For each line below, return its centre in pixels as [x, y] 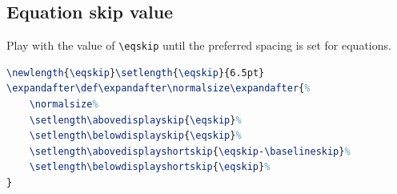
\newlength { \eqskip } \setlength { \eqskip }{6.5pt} [136, 73]
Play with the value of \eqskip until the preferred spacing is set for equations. [199, 45]
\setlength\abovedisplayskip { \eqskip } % [135, 120]
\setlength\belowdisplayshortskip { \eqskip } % [150, 167]
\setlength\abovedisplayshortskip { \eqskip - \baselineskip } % [190, 151]
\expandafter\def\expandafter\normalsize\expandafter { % [158, 89]
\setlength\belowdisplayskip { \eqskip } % [135, 136]
